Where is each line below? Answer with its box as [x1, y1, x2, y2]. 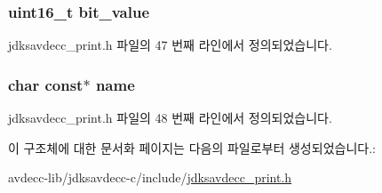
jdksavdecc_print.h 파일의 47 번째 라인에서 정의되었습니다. [8, 36, 332, 54]
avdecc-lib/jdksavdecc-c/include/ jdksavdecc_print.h [8, 168, 292, 187]
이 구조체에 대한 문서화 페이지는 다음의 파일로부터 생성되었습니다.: [8, 138, 376, 157]
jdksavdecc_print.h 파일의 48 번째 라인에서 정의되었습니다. [8, 109, 332, 127]
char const [8, 73, 84, 95]
